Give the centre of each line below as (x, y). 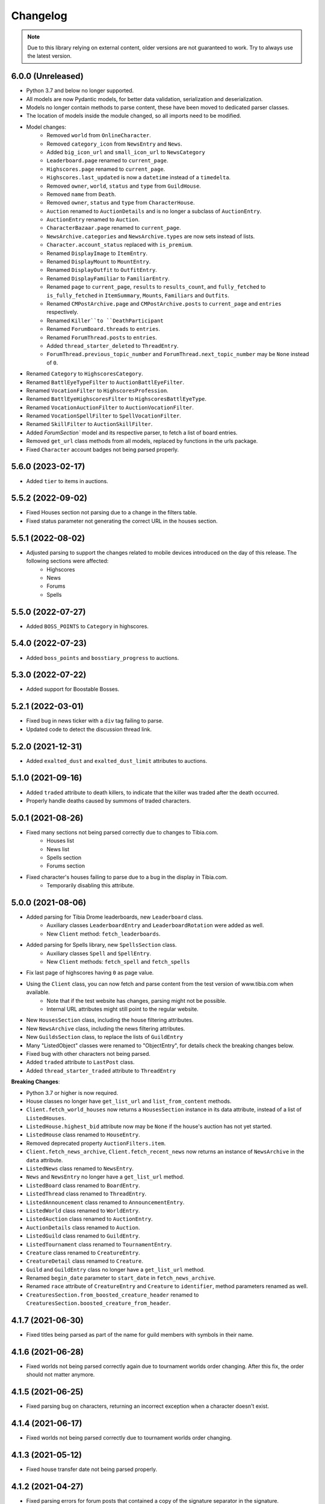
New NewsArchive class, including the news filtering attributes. (106, 1028)
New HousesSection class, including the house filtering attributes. (110, 1020)
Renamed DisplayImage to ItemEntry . (97, 253)
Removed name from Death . (82, 194)
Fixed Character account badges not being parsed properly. (102, 449)
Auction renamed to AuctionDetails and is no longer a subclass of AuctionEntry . (154, 211)
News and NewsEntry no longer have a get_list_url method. (105, 1177)
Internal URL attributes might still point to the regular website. (122, 1009)
